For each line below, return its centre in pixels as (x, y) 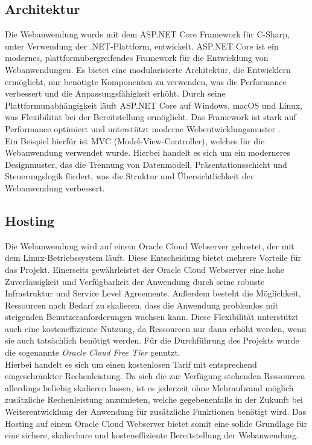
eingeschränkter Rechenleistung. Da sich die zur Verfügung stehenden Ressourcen (155, 376)
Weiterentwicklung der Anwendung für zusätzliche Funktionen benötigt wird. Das (156, 411)
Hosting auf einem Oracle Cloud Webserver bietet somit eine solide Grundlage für (156, 423)
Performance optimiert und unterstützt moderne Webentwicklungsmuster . (143, 128)
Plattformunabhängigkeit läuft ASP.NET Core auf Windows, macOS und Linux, (154, 105)
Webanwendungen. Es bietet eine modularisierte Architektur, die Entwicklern (148, 69)
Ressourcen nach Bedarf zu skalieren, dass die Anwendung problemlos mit (142, 305)
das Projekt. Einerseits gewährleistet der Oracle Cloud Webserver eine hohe (145, 269)
